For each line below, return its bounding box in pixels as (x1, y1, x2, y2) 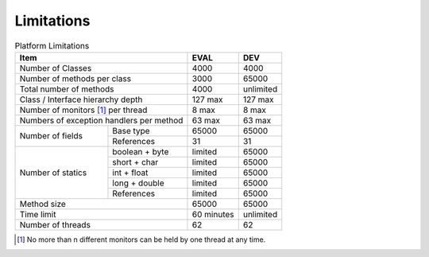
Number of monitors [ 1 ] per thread (19, 104, 148, 115)
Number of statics (19, 167, 87, 178)
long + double (112, 177, 164, 189)
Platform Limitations (14, 40, 90, 51)
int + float (112, 167, 149, 178)
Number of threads (19, 219, 91, 230)
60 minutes (191, 208, 234, 220)
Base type (112, 125, 150, 136)
